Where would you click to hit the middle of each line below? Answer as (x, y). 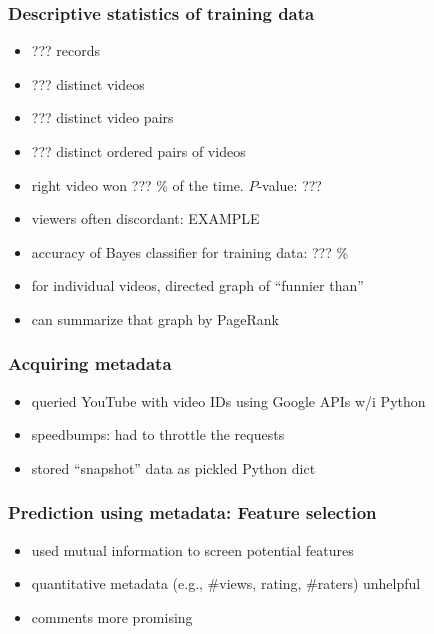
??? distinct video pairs (102, 117)
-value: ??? (289, 184)
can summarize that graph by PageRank (155, 318)
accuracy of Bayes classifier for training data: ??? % (190, 251)
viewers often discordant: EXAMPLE (145, 218)
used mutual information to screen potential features (192, 549)
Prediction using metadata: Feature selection (192, 512)
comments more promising (112, 616)
